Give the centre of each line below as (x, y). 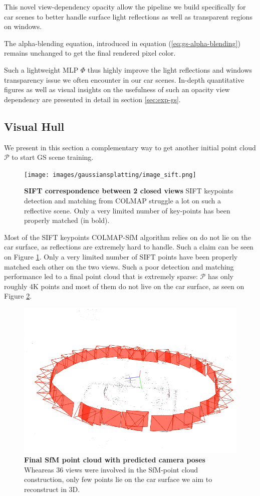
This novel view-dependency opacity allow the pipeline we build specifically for (125, 7)
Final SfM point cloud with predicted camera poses (115, 460)
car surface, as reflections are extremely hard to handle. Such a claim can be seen (129, 247)
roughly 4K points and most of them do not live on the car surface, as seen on (124, 286)
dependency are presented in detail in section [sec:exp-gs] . (92, 99)
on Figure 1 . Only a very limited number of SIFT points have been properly (121, 256)
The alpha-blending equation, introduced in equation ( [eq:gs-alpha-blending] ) (122, 43)
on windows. (23, 26)
